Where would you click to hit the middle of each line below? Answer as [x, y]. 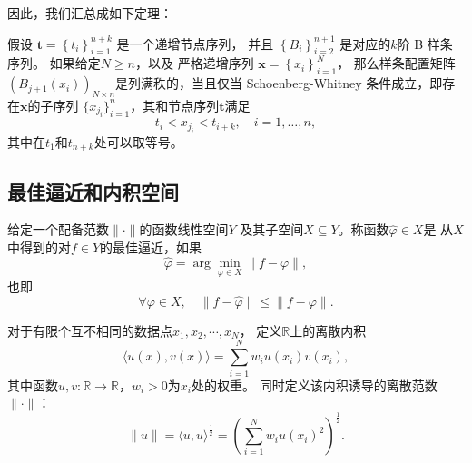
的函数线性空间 [184, 229]
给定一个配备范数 [58, 229]
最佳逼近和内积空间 [93, 191]
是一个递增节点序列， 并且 [195, 43]
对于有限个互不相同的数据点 [90, 330]
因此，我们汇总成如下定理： [90, 13]
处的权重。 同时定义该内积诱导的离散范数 [314, 384]
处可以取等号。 [138, 141]
